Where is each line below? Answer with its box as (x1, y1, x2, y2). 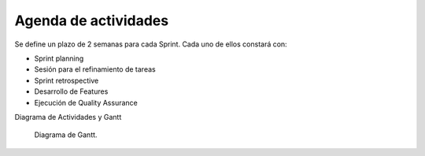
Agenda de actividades (14, 12, 169, 29)
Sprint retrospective (34, 76, 99, 85)
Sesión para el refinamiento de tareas (34, 65, 157, 74)
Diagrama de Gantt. (34, 130, 98, 139)
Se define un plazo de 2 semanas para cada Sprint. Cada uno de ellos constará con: (14, 39, 287, 49)
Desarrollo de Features (34, 87, 109, 96)
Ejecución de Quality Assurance (34, 98, 138, 107)
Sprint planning (34, 54, 84, 63)
